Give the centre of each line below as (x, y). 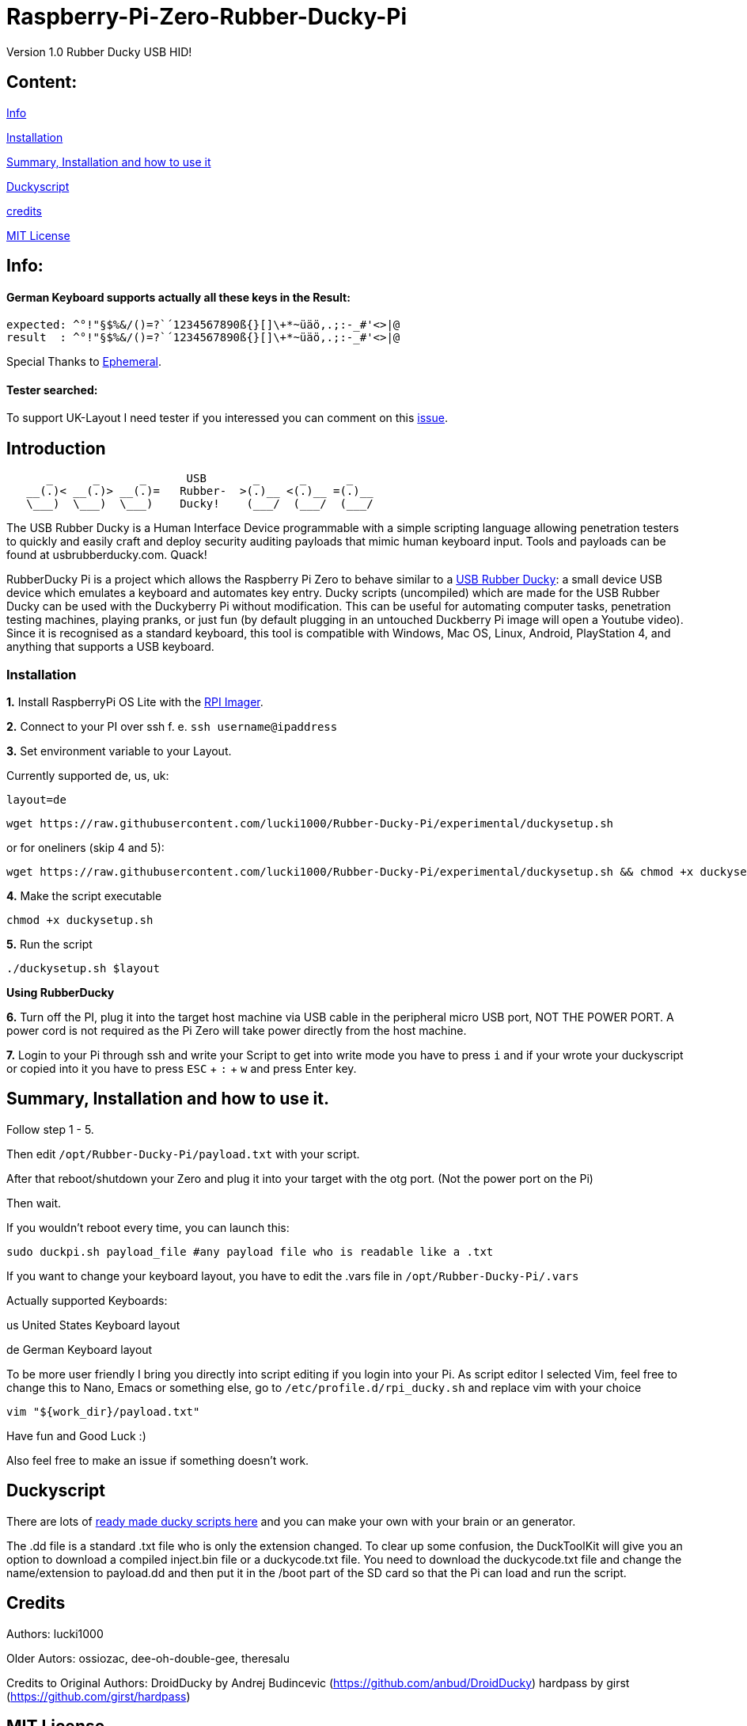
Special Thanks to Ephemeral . (84, 362)
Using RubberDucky (61, 993)
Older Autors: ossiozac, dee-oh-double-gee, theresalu (148, 1658)
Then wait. (34, 1203)
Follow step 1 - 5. (50, 1129)
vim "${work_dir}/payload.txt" (103, 1411)
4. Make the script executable (84, 896)
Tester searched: (52, 390)
